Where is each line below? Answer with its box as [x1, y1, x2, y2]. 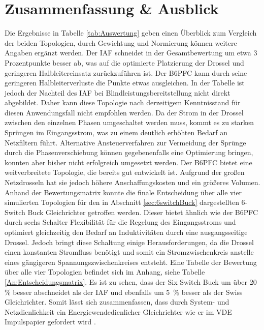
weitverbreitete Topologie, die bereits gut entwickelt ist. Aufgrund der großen [5, 167, 245, 177]
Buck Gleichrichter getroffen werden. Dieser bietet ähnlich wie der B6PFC [27, 206, 258, 217]
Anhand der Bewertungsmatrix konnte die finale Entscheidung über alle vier [5, 187, 242, 197]
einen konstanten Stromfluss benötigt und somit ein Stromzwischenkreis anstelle [5, 247, 254, 257]
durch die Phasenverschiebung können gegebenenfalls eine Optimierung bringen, [5, 147, 253, 158]
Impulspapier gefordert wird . [5, 316, 96, 327]
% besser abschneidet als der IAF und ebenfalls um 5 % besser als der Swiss [5, 286, 243, 297]
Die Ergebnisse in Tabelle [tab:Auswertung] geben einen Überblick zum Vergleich [5, 27, 257, 38]
